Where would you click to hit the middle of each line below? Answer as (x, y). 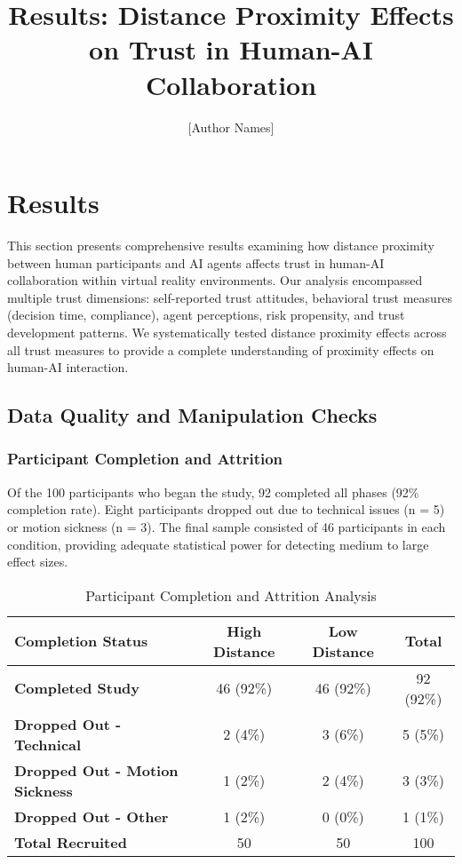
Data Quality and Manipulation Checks (192, 415)
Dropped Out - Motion (96, 770)
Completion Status (81, 641)
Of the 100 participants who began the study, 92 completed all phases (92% (213, 491)
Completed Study (77, 688)
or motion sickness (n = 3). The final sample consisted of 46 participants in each (227, 526)
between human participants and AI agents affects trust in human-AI (196, 262)
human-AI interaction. (68, 367)
